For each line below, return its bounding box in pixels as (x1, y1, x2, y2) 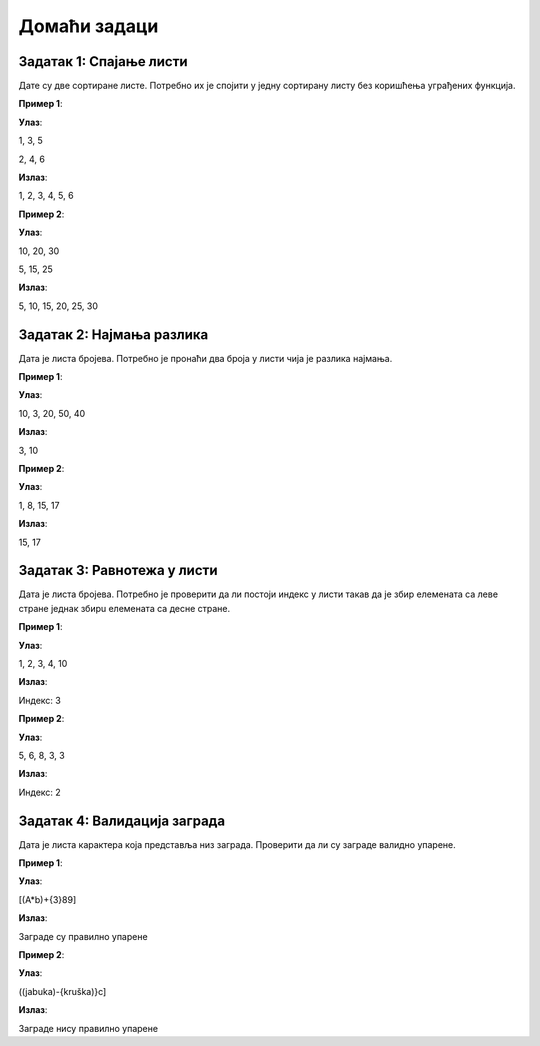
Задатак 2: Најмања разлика (18, 326, 209, 343)
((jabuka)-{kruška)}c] (18, 985, 107, 997)
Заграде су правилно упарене (18, 930, 149, 942)
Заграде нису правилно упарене (18, 1022, 159, 1034)
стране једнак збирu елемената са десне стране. (18, 602, 230, 614)
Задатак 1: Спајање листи (18, 53, 189, 70)
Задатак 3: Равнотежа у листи (18, 562, 218, 579)
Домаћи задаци (18, 15, 159, 37)
